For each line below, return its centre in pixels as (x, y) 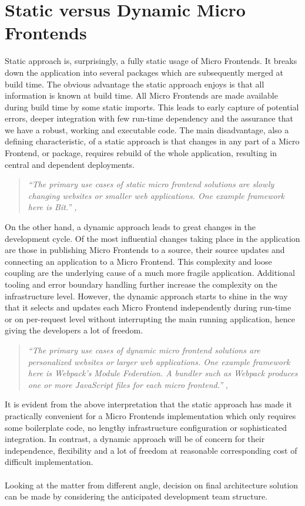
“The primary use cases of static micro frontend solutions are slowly (151, 184)
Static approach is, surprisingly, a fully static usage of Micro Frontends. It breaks (151, 61)
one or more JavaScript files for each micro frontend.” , (128, 384)
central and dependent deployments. (70, 164)
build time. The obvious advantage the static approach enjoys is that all (135, 84)
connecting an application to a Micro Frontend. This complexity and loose (138, 261)
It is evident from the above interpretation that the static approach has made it (148, 404)
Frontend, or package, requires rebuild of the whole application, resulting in (141, 153)
